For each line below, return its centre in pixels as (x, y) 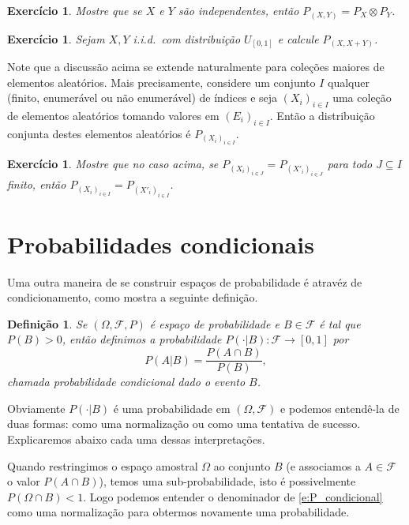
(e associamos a (323, 465)
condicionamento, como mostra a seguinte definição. (133, 297)
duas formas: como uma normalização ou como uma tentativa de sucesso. (184, 424)
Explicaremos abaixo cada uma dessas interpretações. (136, 439)
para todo (350, 164)
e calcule (298, 38)
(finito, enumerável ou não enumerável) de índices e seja (143, 97)
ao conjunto (242, 465)
